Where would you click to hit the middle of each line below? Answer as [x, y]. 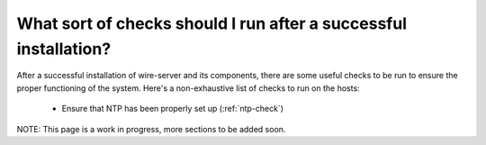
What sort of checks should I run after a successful [211, 23]
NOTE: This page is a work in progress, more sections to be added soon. [151, 129]
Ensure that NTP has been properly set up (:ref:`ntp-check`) [172, 109]
